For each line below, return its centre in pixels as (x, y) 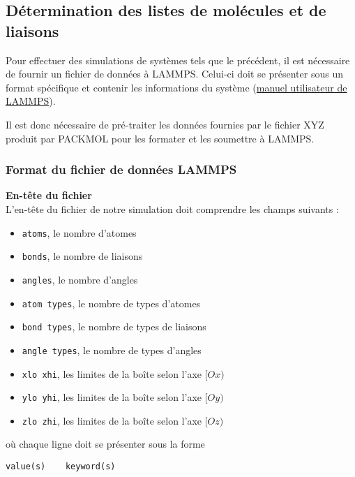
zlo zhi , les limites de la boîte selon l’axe (112, 420)
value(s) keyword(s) (61, 467)
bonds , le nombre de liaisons (82, 256)
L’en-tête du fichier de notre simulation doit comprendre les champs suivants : (172, 208)
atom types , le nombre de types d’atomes (111, 303)
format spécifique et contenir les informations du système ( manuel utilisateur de (176, 87)
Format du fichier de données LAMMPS (121, 169)
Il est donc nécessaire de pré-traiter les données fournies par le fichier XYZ (165, 124)
